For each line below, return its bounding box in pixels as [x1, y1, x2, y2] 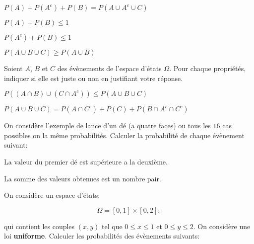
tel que [102, 221, 123, 231]
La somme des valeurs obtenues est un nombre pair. [4, 173, 161, 183]
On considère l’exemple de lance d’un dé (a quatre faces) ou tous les [4, 120, 211, 131]
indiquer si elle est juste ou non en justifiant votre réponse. [4, 73, 183, 83]
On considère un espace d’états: [4, 190, 100, 200]
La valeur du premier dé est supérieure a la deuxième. [4, 156, 168, 166]
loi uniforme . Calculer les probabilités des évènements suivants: [4, 231, 200, 241]
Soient [4, 63, 23, 73]
